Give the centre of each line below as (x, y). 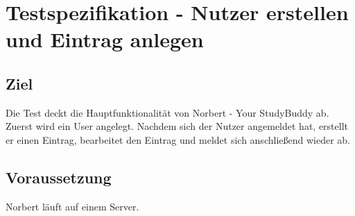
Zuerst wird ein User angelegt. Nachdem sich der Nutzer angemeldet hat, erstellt (177, 126)
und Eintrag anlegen (105, 39)
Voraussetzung (59, 177)
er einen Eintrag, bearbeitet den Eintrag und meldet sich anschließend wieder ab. (178, 139)
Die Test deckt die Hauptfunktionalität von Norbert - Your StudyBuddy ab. (167, 112)
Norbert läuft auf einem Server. (72, 206)
